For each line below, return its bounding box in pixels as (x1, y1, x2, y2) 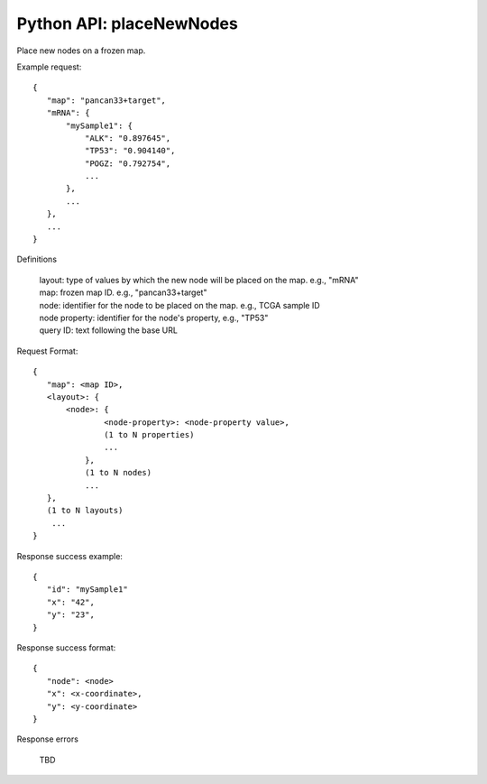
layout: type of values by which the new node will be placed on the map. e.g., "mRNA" (39, 274, 360, 285)
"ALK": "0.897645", (84, 133, 171, 143)
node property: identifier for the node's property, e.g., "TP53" (39, 312, 269, 323)
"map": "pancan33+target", (46, 95, 167, 106)
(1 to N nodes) (84, 467, 152, 478)
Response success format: (16, 641, 116, 653)
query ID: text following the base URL (39, 325, 178, 336)
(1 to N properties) (104, 429, 195, 440)
